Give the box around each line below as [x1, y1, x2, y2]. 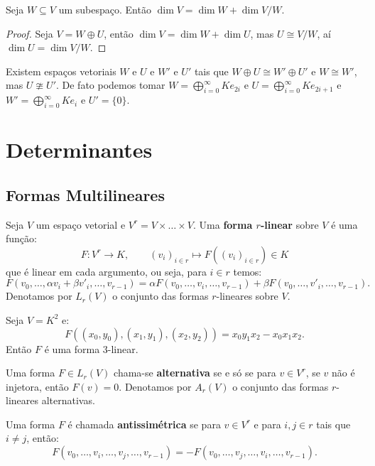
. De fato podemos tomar [55, 77, 165, 92]
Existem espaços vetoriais [6, 63, 116, 78]
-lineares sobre [216, 288, 278, 303]
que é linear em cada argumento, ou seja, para [6, 264, 207, 278]
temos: [233, 264, 262, 278]
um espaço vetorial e [36, 217, 126, 232]
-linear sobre [260, 217, 319, 232]
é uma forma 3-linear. [44, 341, 138, 356]
